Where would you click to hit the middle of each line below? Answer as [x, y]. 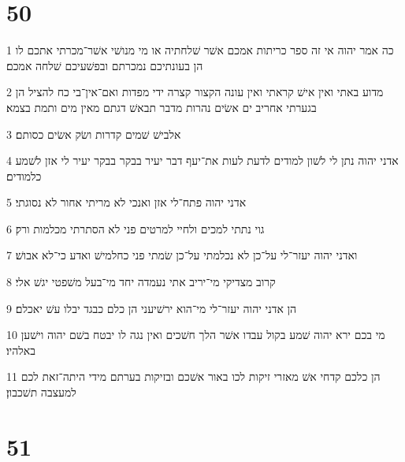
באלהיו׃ [21, 350]
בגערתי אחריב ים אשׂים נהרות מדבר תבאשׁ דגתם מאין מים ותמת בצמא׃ [162, 107]
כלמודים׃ [24, 175]
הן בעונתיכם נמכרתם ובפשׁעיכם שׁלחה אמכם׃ [105, 65]
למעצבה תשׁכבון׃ [41, 392]
